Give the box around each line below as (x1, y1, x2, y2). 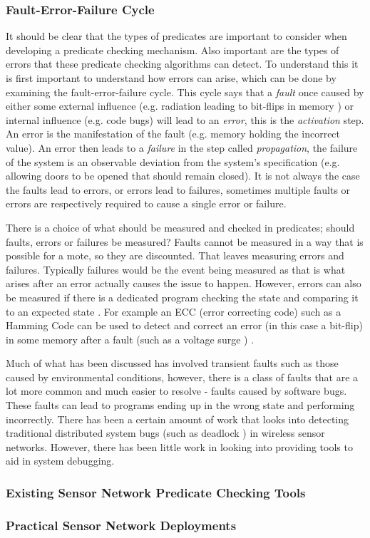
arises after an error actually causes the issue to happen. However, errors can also (6, 276, 361, 291)
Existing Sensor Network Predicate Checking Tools (6, 483, 306, 501)
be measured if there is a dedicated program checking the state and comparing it (6, 289, 359, 304)
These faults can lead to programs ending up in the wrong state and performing (6, 398, 355, 413)
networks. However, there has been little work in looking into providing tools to (6, 439, 353, 454)
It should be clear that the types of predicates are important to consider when (6, 29, 347, 43)
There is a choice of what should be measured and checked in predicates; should (6, 219, 355, 234)
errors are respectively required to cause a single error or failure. (6, 196, 287, 211)
